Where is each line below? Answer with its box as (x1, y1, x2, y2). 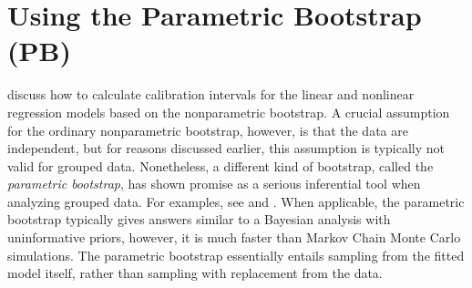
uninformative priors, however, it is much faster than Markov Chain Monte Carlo (7, 228, 461, 247)
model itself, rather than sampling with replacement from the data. (7, 263, 383, 283)
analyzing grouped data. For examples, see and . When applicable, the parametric (7, 191, 465, 211)
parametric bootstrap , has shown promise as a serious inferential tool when (7, 174, 421, 193)
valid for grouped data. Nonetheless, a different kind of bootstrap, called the (7, 156, 434, 175)
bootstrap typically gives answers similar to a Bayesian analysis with (7, 210, 391, 229)
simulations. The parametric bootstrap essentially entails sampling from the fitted (7, 245, 465, 264)
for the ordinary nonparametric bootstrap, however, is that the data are (7, 120, 408, 139)
